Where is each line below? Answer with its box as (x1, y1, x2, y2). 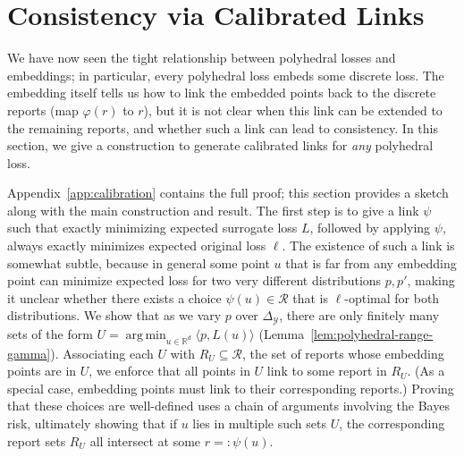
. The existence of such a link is (282, 236, 455, 255)
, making (407, 271, 455, 290)
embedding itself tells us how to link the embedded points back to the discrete (7, 83, 436, 102)
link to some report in (266, 361, 387, 380)
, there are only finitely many (279, 306, 440, 325)
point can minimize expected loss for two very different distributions (7, 271, 382, 290)
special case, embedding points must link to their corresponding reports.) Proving (7, 378, 454, 397)
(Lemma (258, 324, 305, 343)
